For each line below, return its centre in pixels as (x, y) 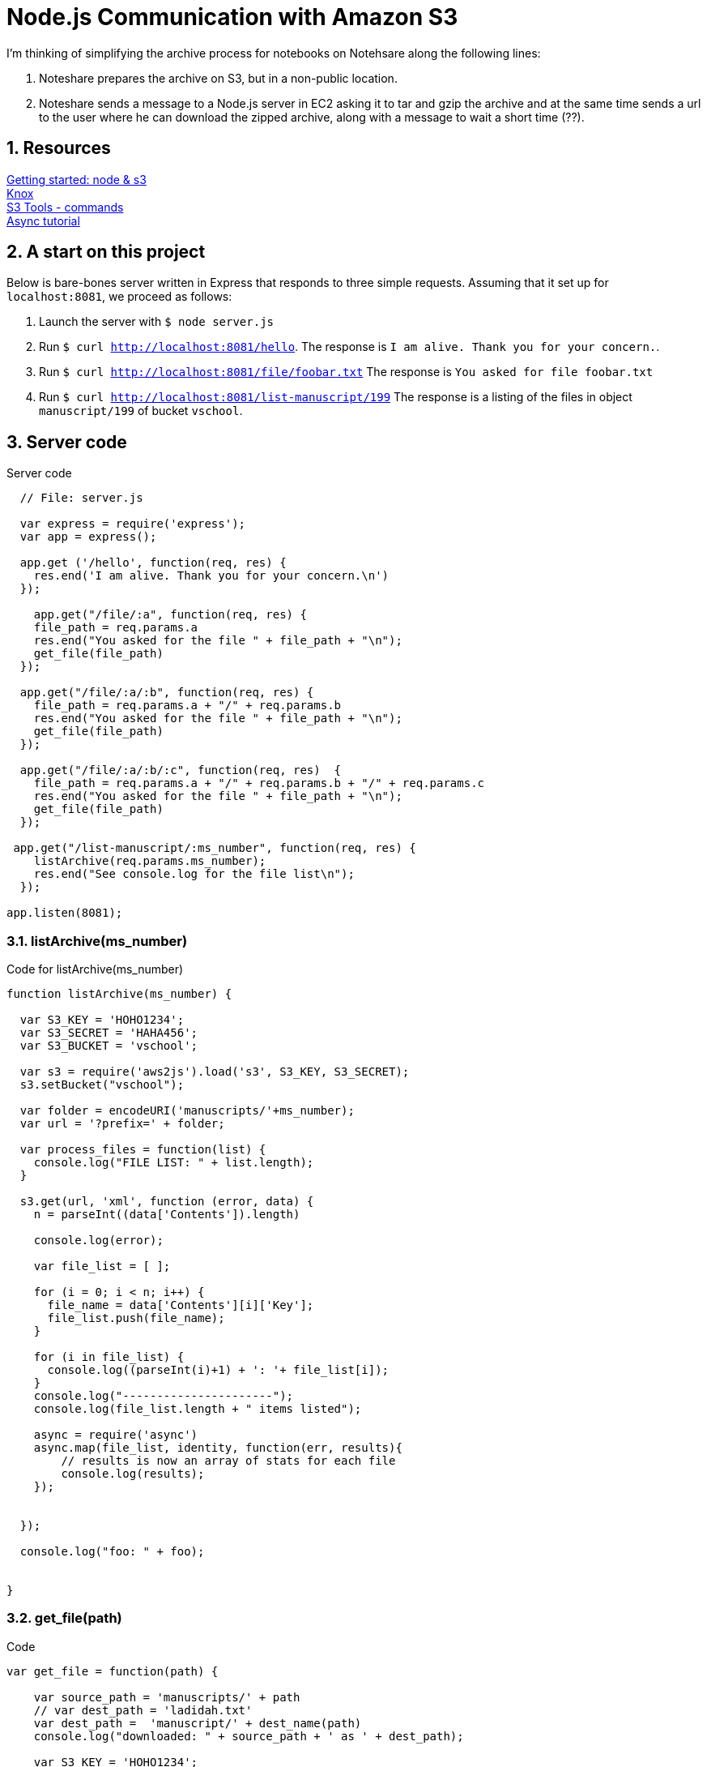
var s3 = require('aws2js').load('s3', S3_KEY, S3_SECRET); (215, 1072)
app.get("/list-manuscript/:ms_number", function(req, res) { (215, 848)
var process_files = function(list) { (143, 1150)
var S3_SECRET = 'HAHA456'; (109, 1033)
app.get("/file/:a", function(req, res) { (170, 615)
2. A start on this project (106, 252)
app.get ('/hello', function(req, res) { (153, 563)
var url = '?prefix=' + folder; (122, 1124)
